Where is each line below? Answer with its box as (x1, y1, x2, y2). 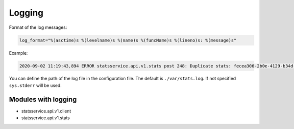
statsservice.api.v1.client (21, 108, 71, 114)
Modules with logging (9, 95, 77, 104)
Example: (9, 50, 28, 56)
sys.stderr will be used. (9, 82, 62, 88)
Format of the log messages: (9, 24, 67, 30)
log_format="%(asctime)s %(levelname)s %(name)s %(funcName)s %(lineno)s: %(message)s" (19, 37, 237, 43)
